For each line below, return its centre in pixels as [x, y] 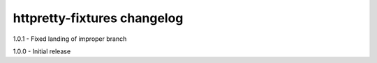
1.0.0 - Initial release [42, 51]
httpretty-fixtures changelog [98, 18]
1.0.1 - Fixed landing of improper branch [70, 39]
